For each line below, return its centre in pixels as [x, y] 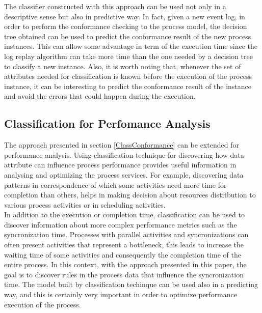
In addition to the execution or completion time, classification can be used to [124, 215]
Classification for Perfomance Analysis [107, 123]
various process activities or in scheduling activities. [85, 204]
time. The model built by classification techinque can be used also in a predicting [131, 284]
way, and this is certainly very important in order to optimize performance [121, 294]
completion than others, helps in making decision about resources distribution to [130, 195]
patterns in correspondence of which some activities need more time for [115, 184]
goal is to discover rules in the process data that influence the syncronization [124, 274]
